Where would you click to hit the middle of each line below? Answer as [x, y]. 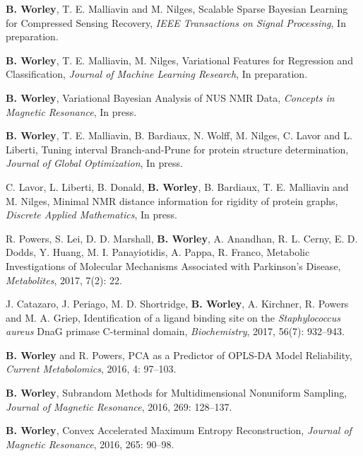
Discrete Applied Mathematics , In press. [91, 215]
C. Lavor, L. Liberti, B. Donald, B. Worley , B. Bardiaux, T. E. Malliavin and [177, 186]
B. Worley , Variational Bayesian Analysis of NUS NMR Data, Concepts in [170, 97]
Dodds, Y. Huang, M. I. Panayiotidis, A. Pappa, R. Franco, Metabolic [158, 252]
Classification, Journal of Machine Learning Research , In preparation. [157, 74]
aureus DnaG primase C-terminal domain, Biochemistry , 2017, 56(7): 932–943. [175, 331]
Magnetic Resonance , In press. [71, 111]
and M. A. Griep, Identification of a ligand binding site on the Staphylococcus [173, 317]
